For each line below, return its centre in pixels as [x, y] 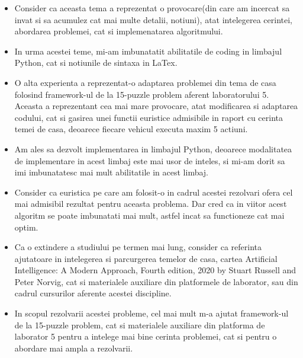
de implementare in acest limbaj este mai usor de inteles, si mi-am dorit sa [150, 160]
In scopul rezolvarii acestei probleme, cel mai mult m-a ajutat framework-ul [151, 313]
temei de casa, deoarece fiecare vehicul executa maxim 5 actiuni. [131, 129]
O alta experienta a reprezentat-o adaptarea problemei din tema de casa [145, 82]
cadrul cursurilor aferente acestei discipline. [93, 293]
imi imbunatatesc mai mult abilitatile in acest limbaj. [112, 172]
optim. [26, 227]
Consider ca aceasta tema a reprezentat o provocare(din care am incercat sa [152, 8]
